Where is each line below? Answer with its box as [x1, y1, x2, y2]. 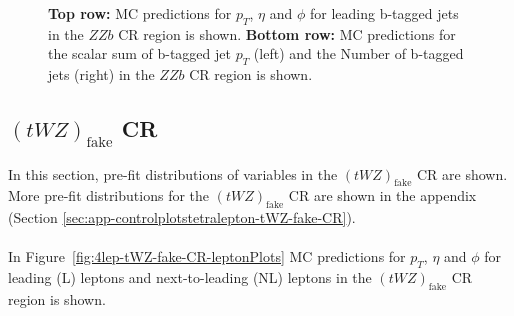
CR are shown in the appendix [288, 185, 477, 206]
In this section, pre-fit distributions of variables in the [8, 163, 338, 184]
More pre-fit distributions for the [8, 185, 210, 206]
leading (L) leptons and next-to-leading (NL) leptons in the [8, 267, 372, 288]
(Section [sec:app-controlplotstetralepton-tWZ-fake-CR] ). [8, 207, 356, 228]
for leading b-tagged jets [309, 3, 459, 23]
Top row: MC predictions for [48, 3, 232, 23]
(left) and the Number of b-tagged [253, 43, 464, 64]
